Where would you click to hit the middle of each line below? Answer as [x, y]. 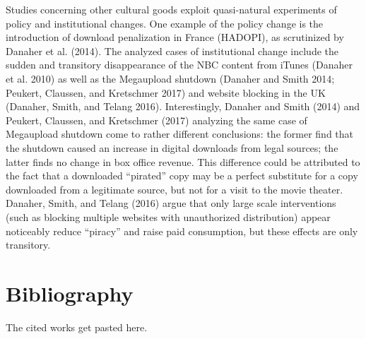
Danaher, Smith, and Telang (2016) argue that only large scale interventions [171, 203]
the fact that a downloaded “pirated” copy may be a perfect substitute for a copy [182, 176]
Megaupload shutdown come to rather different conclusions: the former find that [179, 134]
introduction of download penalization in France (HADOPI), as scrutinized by [175, 37]
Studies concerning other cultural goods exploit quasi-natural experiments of [171, 9]
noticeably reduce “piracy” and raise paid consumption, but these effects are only [182, 231]
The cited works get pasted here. [77, 327]
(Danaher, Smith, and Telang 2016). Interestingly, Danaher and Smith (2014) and [183, 106]
